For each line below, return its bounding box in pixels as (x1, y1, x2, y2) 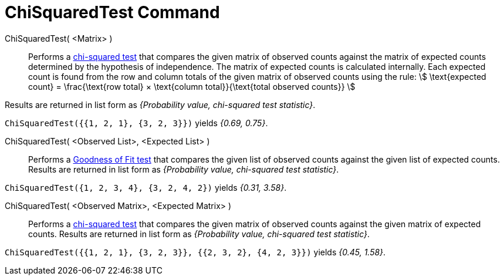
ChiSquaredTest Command (5, 2, 220, 22)
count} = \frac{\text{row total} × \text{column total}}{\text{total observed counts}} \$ (28, 81, 356, 92)
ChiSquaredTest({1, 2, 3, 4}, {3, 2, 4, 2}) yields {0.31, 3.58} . (5, 182, 287, 193)
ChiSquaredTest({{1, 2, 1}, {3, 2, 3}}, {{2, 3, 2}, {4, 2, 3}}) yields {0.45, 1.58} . (5, 247, 386, 257)
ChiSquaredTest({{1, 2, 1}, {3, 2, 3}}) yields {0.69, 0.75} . (5, 117, 268, 128)
